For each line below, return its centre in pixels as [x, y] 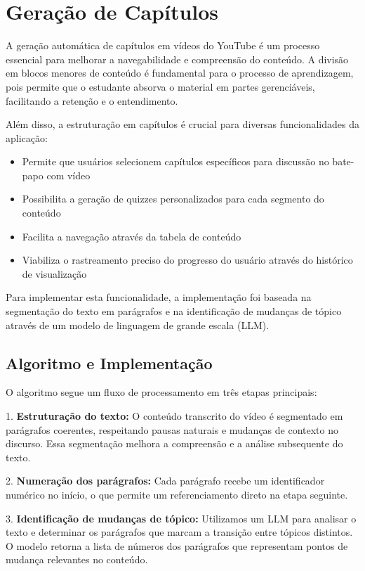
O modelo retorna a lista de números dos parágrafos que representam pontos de [177, 545]
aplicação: [27, 137]
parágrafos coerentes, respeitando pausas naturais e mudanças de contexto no [172, 429]
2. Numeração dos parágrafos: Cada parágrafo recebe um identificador [165, 481]
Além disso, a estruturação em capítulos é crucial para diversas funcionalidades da [182, 124]
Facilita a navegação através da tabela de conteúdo [132, 236]
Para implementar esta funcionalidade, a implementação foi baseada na [159, 297]
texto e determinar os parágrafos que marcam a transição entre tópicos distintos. [179, 532]
